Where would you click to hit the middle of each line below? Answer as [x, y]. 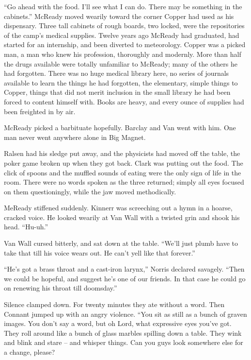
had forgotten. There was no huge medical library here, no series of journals [117, 73]
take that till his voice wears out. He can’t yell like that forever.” [100, 252]
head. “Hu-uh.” [26, 227]
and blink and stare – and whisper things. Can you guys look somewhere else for [124, 342]
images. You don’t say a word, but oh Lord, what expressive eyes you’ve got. [118, 323]
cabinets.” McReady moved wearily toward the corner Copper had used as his [119, 16]
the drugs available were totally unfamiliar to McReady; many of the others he [121, 63]
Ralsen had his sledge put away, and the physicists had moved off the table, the [122, 153]
